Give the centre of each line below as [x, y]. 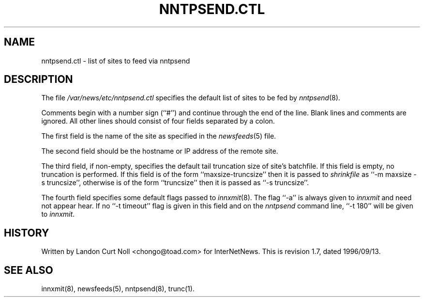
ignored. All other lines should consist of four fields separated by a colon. [158, 121]
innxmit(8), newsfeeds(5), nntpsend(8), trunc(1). [118, 289]
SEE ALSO [29, 270]
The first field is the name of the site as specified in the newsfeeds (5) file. [159, 136]
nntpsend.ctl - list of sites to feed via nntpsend [116, 61]
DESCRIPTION [38, 79]
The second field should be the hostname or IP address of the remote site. [160, 151]
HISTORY [27, 233]
